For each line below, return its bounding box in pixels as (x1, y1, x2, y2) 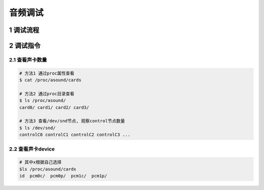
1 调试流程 (9, 26, 40, 34)
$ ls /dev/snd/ (19, 125, 56, 130)
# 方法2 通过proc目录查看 (19, 91, 75, 96)
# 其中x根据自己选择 (19, 159, 62, 165)
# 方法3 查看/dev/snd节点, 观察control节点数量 (19, 118, 125, 124)
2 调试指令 (9, 42, 41, 50)
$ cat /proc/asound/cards (19, 77, 82, 83)
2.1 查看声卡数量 (9, 56, 47, 63)
